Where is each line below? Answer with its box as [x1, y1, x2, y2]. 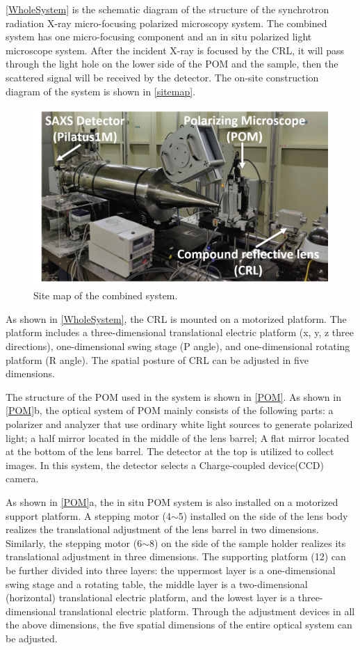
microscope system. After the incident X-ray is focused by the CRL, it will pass [6, 42, 345, 57]
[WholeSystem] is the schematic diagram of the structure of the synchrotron [6, 2, 329, 16]
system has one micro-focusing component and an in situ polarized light [6, 29, 312, 44]
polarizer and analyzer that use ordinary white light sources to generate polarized [6, 416, 353, 431]
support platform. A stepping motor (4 [6, 508, 171, 523]
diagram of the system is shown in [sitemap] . [6, 84, 196, 98]
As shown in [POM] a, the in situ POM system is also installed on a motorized [6, 494, 338, 509]
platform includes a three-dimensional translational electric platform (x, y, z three [6, 325, 354, 340]
